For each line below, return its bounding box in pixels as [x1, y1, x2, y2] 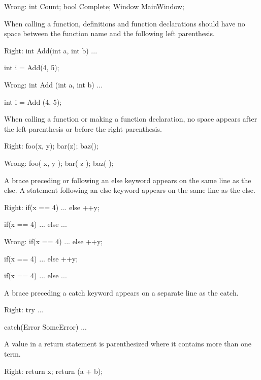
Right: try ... [4, 304, 44, 315]
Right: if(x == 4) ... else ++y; [4, 201, 100, 212]
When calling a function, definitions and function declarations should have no [4, 18, 245, 28]
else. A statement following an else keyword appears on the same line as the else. [4, 185, 255, 195]
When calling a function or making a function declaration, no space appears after [4, 113, 257, 124]
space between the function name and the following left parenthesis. [4, 28, 215, 39]
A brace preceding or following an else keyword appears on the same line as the [4, 174, 251, 185]
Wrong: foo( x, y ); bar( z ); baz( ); [4, 157, 114, 168]
